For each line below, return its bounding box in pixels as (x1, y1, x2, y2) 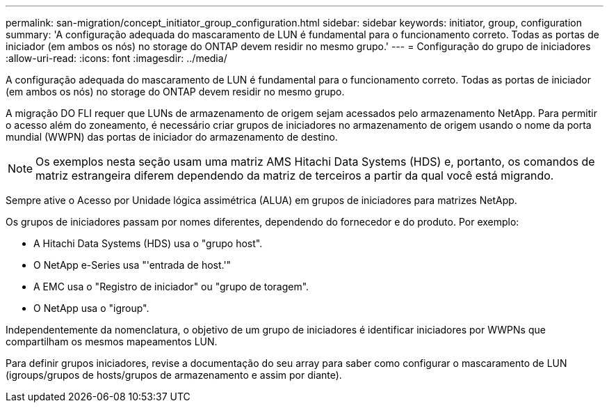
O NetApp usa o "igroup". (33, 302, 149, 314)
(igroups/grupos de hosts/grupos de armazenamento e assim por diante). (6, 369, 342, 381)
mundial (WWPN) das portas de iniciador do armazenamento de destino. (6, 131, 338, 143)
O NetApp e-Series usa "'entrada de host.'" (33, 259, 232, 271)
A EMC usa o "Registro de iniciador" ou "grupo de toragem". (33, 281, 309, 292)
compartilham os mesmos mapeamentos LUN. (6, 336, 218, 347)
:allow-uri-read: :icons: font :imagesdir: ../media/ (6, 52, 227, 64)
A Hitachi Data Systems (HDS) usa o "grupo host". (33, 237, 263, 249)
